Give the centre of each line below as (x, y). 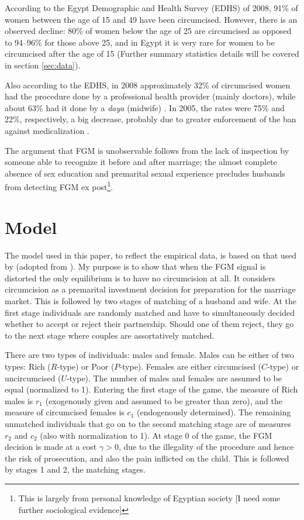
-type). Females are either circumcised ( (191, 366)
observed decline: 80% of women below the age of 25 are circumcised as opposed (148, 31)
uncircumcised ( (33, 378)
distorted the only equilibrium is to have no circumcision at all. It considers (140, 278)
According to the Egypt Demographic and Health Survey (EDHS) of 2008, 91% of (151, 8)
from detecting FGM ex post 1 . (59, 186)
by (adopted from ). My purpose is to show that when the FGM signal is (135, 266)
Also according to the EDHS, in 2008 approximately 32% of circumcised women (148, 85)
